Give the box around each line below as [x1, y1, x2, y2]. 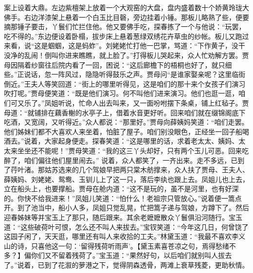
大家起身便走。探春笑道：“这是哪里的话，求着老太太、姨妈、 [44, 136, 239, 146]
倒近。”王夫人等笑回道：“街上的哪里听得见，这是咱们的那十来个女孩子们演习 [4, 78, 246, 89]
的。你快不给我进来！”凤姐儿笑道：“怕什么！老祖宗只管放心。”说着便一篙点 [4, 193, 242, 203]
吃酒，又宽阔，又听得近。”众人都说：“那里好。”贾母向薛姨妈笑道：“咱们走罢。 [4, 117, 249, 127]
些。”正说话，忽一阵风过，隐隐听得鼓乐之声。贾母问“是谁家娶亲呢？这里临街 [4, 69, 246, 79]
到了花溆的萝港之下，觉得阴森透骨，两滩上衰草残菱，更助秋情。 [44, 260, 249, 270]
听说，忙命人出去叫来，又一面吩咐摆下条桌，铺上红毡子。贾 [58, 97, 249, 108]
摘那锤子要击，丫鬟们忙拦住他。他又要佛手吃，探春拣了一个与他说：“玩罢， [4, 21, 246, 32]
